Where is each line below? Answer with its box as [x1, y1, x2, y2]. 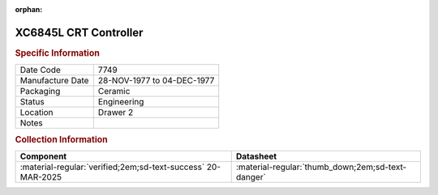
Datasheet [235, 150, 277, 162]
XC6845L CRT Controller [15, 25, 144, 40]
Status [19, 96, 45, 108]
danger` [235, 171, 267, 182]
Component [19, 150, 67, 162]
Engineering [97, 96, 144, 108]
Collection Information [15, 134, 109, 145]
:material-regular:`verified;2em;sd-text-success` [19, 161, 205, 172]
